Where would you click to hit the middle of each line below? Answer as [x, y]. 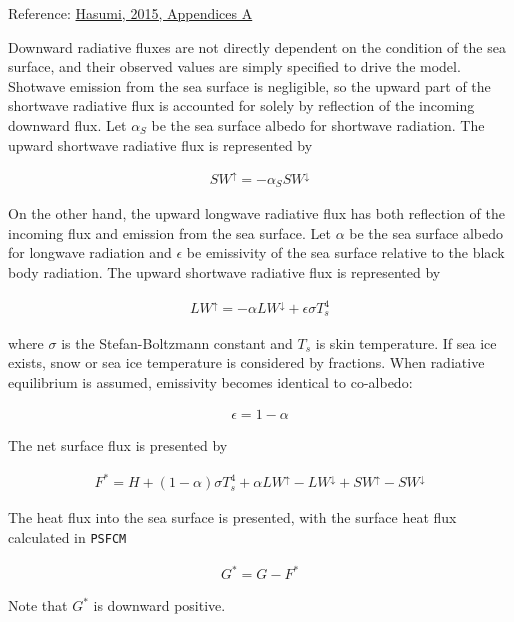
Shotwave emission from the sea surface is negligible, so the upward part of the [249, 85]
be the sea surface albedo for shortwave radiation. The [318, 124]
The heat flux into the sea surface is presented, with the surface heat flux [232, 517]
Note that [38, 605]
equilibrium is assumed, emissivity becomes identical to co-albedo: [210, 381]
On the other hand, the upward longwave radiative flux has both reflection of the [256, 213]
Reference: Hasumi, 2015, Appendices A [130, 13]
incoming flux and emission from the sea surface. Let [169, 232]
